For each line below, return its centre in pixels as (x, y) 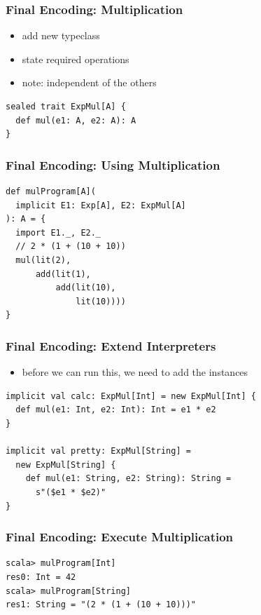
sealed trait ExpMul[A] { (66, 107)
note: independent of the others (89, 82)
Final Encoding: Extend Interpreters (111, 345)
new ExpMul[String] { (66, 465)
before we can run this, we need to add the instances (135, 372)
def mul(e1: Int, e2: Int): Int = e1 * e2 (116, 410)
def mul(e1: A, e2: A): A (76, 120)
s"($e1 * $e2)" (71, 492)
